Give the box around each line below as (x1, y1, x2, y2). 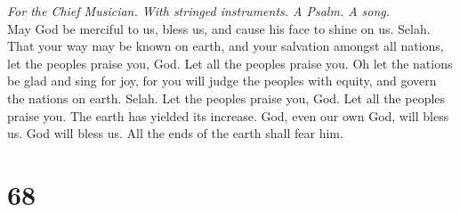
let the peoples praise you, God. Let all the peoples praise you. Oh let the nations (7, 53, 453, 72)
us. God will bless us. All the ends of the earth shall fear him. (7, 124, 343, 143)
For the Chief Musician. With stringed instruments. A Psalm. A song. (7, 2, 391, 20)
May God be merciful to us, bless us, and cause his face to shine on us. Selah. (7, 19, 431, 37)
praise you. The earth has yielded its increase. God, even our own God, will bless (7, 106, 449, 125)
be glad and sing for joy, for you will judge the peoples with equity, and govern (7, 71, 437, 90)
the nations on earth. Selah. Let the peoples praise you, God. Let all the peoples (7, 88, 446, 107)
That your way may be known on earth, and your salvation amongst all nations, (7, 37, 444, 55)
